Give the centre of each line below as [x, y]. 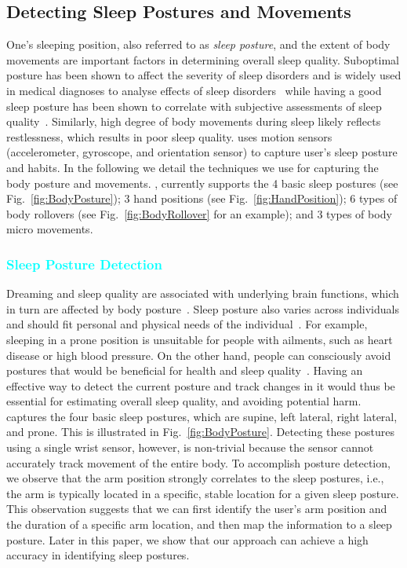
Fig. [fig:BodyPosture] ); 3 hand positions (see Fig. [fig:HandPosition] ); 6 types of [202, 198]
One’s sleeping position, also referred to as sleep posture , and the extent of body [198, 44]
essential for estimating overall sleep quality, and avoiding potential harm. [184, 401]
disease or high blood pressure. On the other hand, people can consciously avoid [199, 355]
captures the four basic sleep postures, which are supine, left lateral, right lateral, [202, 416]
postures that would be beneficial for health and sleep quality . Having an [185, 370]
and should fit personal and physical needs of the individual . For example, [187, 324]
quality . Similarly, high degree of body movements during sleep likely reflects [194, 121]
